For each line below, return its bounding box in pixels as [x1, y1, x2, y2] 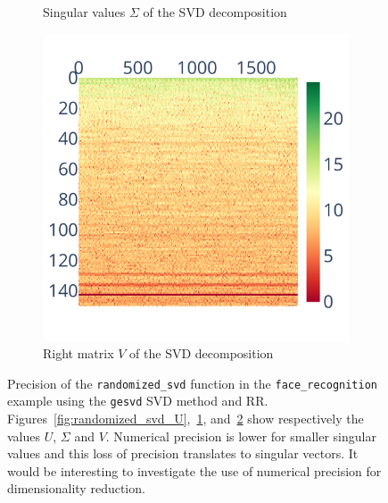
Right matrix [43, 344, 114, 363]
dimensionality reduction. [7, 479, 145, 498]
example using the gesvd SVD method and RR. [7, 391, 268, 410]
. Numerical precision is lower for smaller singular [105, 426, 376, 445]
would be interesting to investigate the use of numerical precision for [7, 461, 382, 480]
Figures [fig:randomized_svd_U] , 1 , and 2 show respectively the [7, 409, 364, 428]
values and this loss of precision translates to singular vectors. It [7, 444, 359, 463]
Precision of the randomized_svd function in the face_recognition [7, 373, 378, 392]
